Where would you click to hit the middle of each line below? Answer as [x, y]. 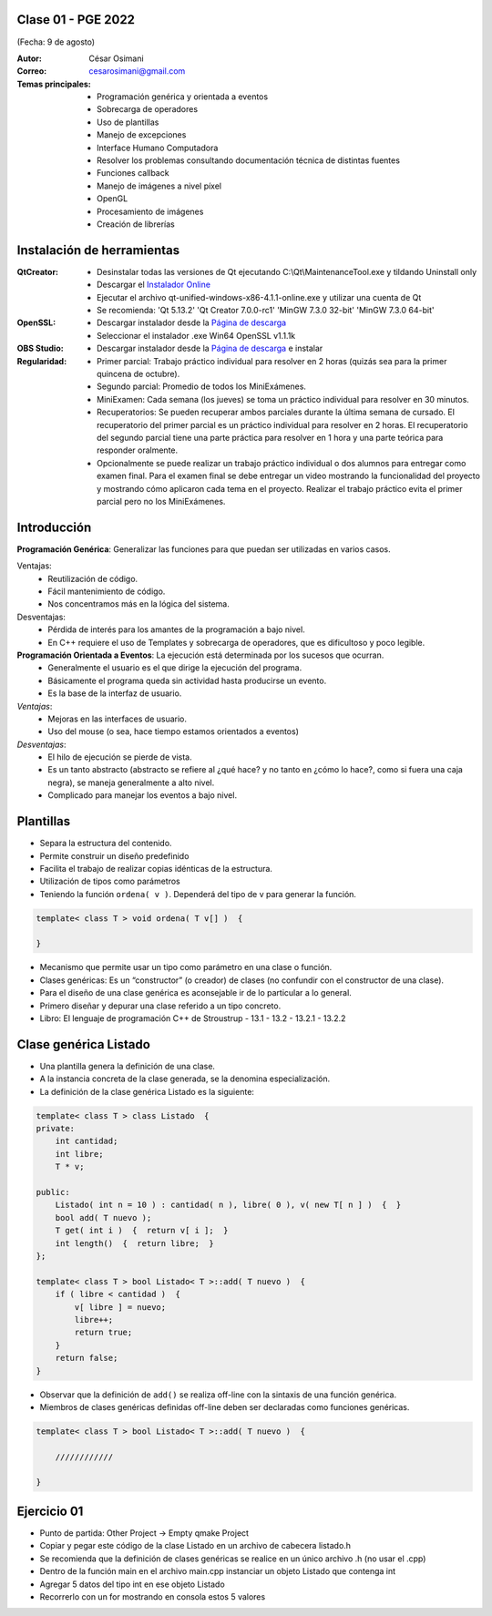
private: [56, 1129]
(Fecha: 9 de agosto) [56, 42]
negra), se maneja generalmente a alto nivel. [131, 782]
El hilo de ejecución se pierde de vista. [120, 757]
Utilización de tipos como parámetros [110, 881]
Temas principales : [54, 84]
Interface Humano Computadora [158, 148]
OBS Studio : [40, 348]
